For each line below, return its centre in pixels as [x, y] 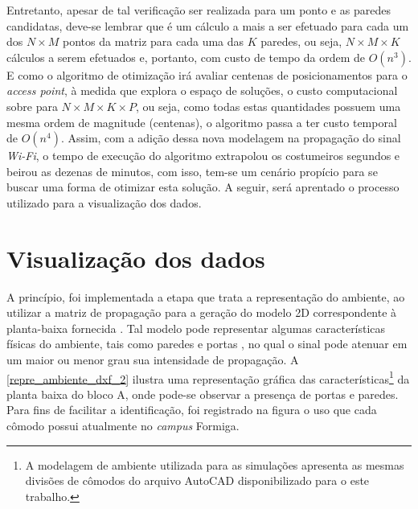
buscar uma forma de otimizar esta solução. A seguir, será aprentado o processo [203, 187]
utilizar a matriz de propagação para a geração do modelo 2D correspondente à [202, 312]
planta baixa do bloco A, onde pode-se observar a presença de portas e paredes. [203, 394]
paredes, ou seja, [301, 41]
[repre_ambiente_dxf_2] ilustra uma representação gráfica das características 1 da [208, 377]
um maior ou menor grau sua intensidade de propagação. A [153, 360]
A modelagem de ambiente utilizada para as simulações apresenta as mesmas [215, 464]
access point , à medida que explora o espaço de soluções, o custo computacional [202, 90]
